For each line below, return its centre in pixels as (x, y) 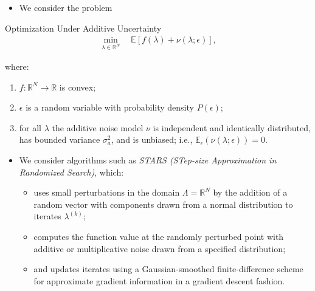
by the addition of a (250, 192)
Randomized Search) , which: (71, 172)
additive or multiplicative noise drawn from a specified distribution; (160, 248)
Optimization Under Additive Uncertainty (83, 28)
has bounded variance (60, 139)
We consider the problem (66, 7)
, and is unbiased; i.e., (152, 139)
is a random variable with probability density (110, 107)
